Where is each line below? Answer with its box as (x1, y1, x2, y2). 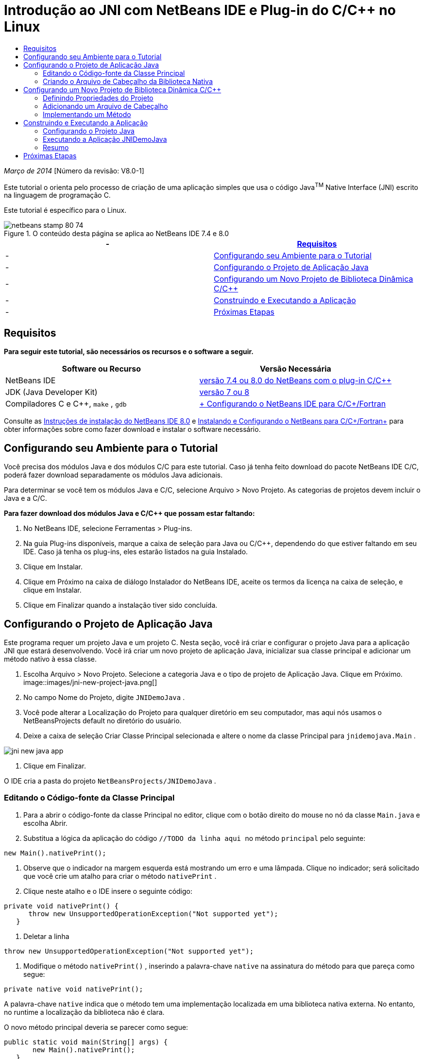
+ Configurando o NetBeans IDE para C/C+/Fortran (199, 399, 386, 409)
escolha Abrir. (23, 819, 68, 827)
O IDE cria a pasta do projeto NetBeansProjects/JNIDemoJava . (4, 776, 216, 785)
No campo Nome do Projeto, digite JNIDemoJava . (23, 693, 185, 701)
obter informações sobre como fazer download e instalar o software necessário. (4, 425, 261, 434)
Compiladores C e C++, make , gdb (5, 399, 127, 409)
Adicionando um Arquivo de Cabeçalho (43, 102, 168, 110)
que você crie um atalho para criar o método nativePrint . (23, 871, 217, 880)
